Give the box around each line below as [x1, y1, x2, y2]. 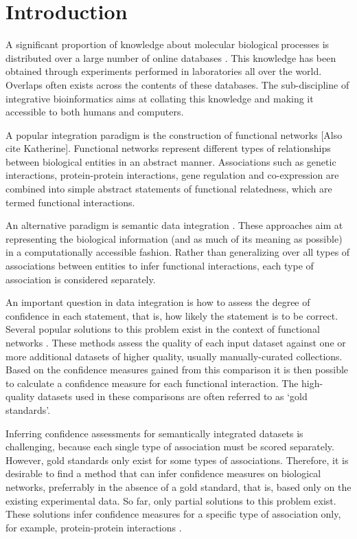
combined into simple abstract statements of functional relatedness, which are [5, 181, 332, 196]
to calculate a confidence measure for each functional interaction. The [5, 375, 299, 390]
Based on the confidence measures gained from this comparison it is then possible [5, 362, 349, 377]
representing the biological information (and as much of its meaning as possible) [5, 231, 343, 245]
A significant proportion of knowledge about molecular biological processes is [5, 37, 330, 52]
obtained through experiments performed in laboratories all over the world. [5, 64, 322, 78]
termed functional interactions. [5, 195, 135, 209]
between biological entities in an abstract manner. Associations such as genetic [5, 154, 336, 168]
